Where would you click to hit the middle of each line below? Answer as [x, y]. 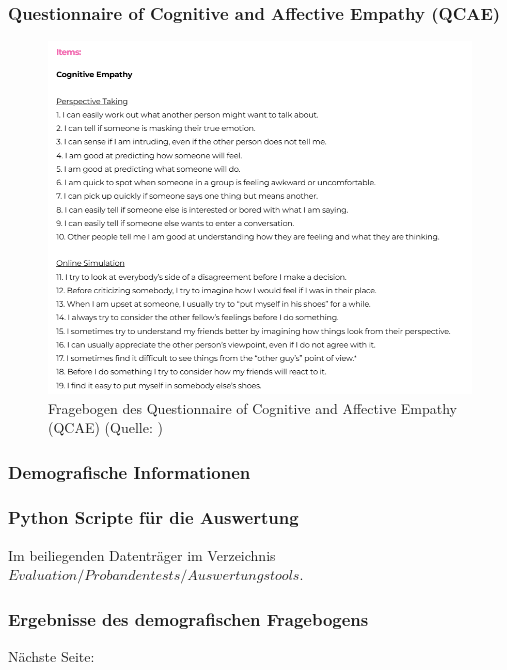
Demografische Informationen [129, 471]
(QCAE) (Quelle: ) [105, 427]
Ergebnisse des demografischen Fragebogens [188, 618]
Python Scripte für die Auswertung [153, 517]
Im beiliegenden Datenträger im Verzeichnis [142, 554]
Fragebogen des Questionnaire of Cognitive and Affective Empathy [252, 407]
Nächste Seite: [51, 656]
